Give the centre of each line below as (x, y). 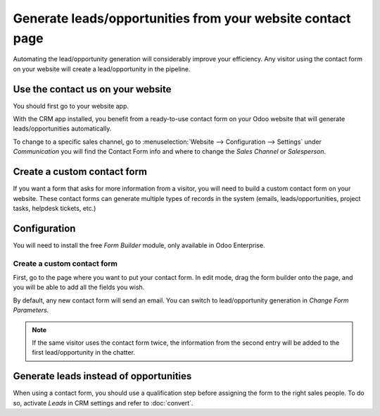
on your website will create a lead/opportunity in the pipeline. (102, 69)
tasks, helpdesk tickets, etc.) (55, 208)
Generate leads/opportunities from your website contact (182, 18)
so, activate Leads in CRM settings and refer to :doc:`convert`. (103, 403)
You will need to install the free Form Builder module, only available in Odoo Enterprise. (139, 245)
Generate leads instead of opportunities (102, 376)
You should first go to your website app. (71, 106)
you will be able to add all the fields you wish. (79, 287)
